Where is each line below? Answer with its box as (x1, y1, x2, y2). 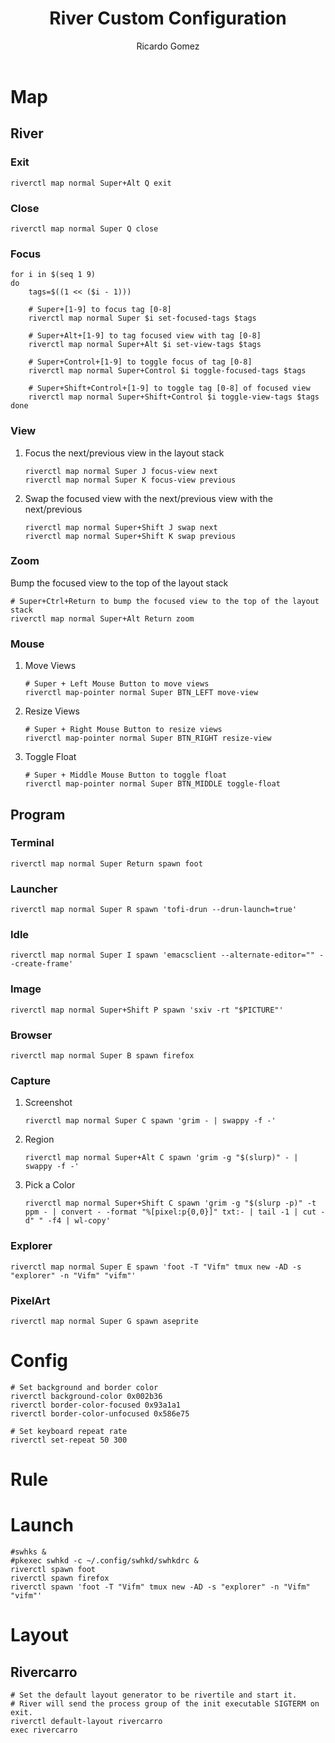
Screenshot (24, 1097, 73, 1109)
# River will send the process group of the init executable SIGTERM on (10, 1698, 320, 1709)
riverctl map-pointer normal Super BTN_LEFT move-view (24, 688, 259, 698)
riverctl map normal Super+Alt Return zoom (10, 613, 195, 624)
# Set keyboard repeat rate (10, 1426, 128, 1436)
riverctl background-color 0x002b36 (10, 1391, 163, 1401)
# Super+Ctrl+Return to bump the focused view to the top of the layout (10, 596, 320, 606)
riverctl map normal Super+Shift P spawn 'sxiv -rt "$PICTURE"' (10, 1005, 284, 1015)
